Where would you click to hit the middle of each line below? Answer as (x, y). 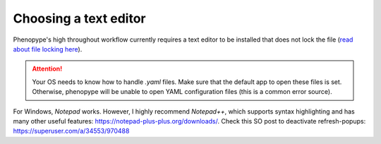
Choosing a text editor (79, 18)
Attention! (47, 69)
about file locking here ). (48, 49)
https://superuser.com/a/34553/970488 (71, 131)
